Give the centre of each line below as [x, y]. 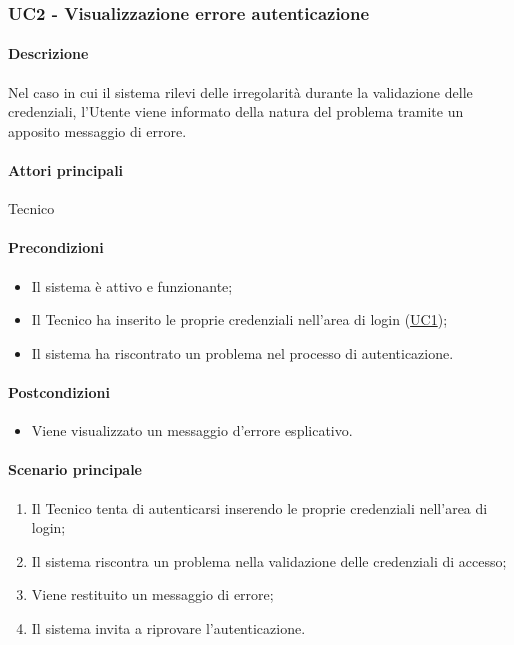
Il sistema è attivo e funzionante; [132, 285]
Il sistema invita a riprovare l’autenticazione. [168, 627]
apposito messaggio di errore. [97, 130]
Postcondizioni [59, 391]
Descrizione [48, 53]
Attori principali [66, 170]
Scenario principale [75, 469]
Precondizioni [56, 247]
